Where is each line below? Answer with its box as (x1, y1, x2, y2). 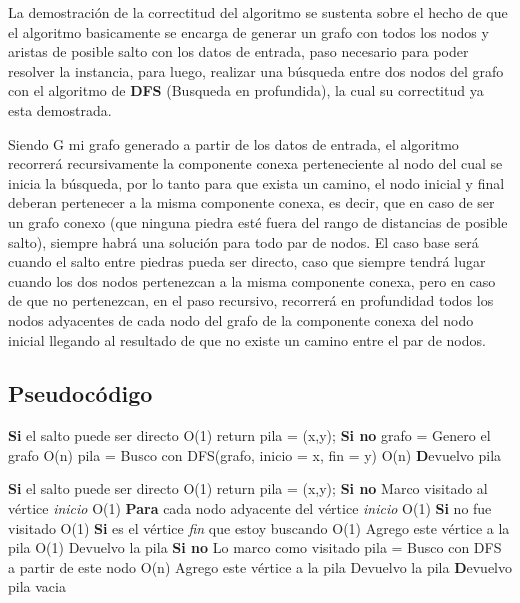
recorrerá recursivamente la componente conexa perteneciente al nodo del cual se (8, 153, 503, 174)
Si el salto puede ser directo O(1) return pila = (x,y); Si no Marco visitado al (8, 478, 488, 499)
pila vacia (8, 576, 66, 597)
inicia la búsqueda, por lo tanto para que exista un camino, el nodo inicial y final (8, 172, 505, 193)
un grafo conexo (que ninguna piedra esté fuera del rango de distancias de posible (8, 211, 508, 232)
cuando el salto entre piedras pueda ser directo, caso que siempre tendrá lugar (8, 251, 486, 272)
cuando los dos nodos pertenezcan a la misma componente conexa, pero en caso (8, 270, 496, 291)
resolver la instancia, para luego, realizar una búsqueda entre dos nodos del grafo (8, 60, 504, 81)
